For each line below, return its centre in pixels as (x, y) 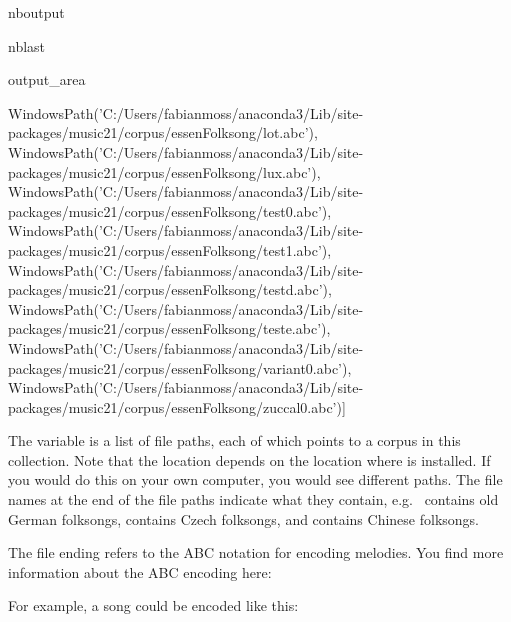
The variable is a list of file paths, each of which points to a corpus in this (234, 440)
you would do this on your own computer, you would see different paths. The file (255, 479)
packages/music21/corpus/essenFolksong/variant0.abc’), (180, 367)
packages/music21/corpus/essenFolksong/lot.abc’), (163, 132)
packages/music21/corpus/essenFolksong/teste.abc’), (169, 328)
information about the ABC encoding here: (140, 571)
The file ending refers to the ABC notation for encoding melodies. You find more (256, 552)
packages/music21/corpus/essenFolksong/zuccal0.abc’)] (177, 406)
